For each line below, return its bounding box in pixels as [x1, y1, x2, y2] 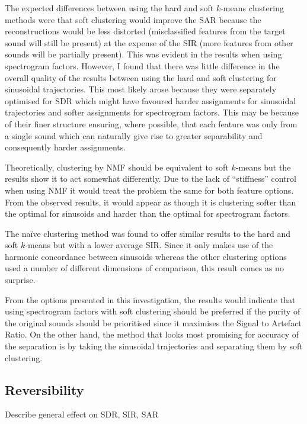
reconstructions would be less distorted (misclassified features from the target [5, 25, 286, 37]
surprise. [5, 274, 36, 286]
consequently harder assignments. [5, 141, 126, 153]
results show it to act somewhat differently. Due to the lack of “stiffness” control [5, 172, 296, 185]
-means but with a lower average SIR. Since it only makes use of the [25, 239, 273, 251]
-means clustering [220, 2, 284, 14]
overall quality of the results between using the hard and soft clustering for [5, 71, 277, 83]
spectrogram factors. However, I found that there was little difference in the [5, 59, 280, 72]
